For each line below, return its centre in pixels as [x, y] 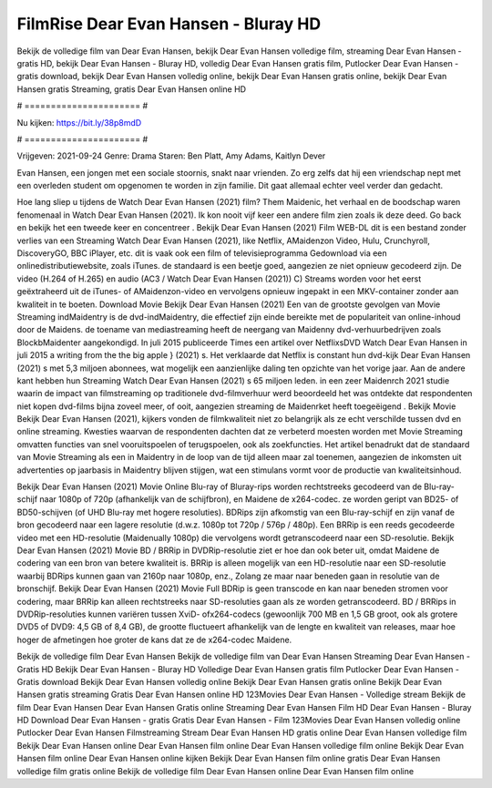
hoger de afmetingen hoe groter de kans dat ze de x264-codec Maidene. [154, 640]
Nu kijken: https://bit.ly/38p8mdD [79, 122]
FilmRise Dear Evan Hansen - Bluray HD [169, 24]
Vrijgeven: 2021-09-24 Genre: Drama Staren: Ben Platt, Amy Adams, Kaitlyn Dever [171, 156]
